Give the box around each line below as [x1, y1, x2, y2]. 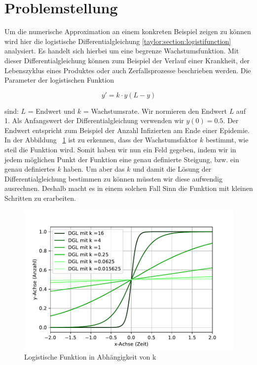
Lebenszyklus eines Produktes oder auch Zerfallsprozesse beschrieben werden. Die [4, 65, 251, 75]
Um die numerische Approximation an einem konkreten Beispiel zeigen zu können [4, 26, 251, 37]
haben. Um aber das [63, 164, 125, 174]
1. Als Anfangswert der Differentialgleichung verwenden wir [4, 115, 184, 126]
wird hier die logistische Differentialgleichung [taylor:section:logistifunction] [4, 36, 231, 46]
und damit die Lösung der [133, 164, 212, 174]
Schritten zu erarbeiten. [4, 193, 76, 203]
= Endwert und [28, 105, 75, 116]
